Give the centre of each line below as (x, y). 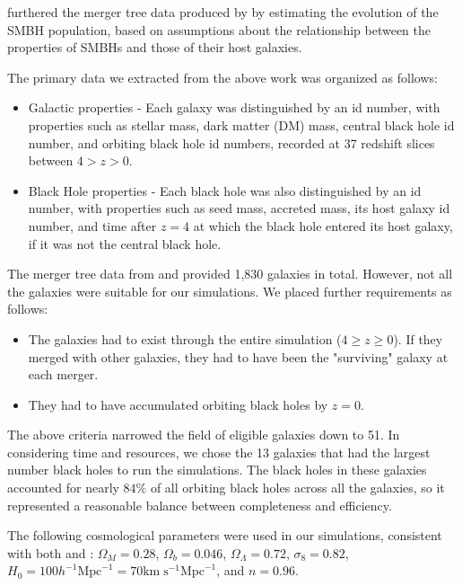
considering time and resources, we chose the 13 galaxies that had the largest (219, 452)
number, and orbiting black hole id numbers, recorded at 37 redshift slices (231, 142)
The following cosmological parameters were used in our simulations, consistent (225, 535)
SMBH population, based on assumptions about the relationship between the (219, 29)
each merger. (63, 374)
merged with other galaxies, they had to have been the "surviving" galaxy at (238, 356)
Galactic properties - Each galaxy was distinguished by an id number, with (234, 107)
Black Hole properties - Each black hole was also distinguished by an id (225, 190)
